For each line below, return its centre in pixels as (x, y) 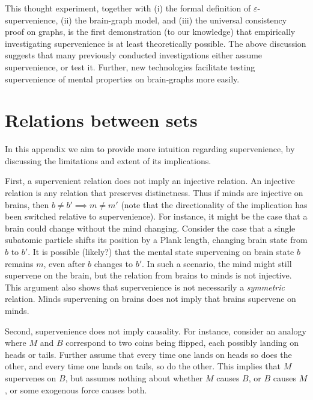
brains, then (27, 204)
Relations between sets (101, 120)
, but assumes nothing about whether (134, 377)
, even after (64, 263)
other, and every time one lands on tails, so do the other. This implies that (143, 366)
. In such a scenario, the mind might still (217, 263)
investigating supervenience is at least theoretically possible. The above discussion (156, 43)
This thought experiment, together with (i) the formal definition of (128, 8)
